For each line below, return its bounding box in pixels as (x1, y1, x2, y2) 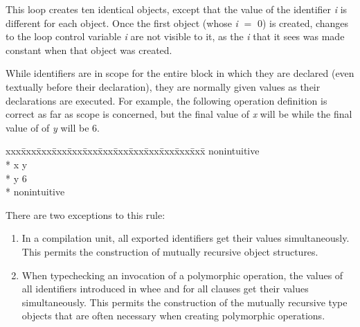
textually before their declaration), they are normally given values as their (6, 79, 321, 94)
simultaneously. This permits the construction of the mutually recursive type (21, 294, 348, 309)
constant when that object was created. (6, 42, 172, 57)
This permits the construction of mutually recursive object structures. (21, 244, 318, 258)
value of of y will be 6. (6, 120, 100, 134)
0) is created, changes (257, 15, 349, 30)
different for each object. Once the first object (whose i (6, 15, 238, 30)
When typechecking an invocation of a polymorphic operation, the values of (21, 267, 343, 282)
